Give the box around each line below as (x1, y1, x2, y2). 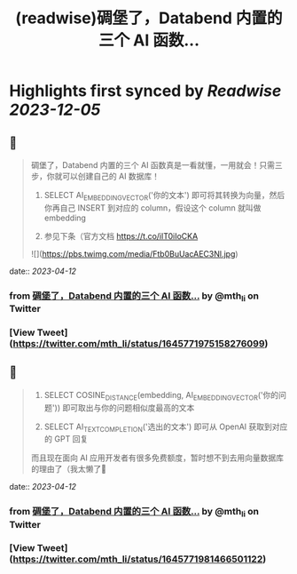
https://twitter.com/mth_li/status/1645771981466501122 (12, 553, 263, 565)
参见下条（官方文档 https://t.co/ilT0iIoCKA (43, 230, 199, 241)
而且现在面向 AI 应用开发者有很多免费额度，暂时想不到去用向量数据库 (30, 452, 285, 463)
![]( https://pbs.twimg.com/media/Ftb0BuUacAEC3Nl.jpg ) (30, 248, 238, 259)
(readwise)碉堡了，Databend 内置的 (15, 8, 283, 28)
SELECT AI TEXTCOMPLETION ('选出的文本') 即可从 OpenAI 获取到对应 (43, 421, 288, 434)
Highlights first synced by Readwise (9, 81, 282, 101)
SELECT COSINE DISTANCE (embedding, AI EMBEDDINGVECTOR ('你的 (43, 389, 279, 403)
